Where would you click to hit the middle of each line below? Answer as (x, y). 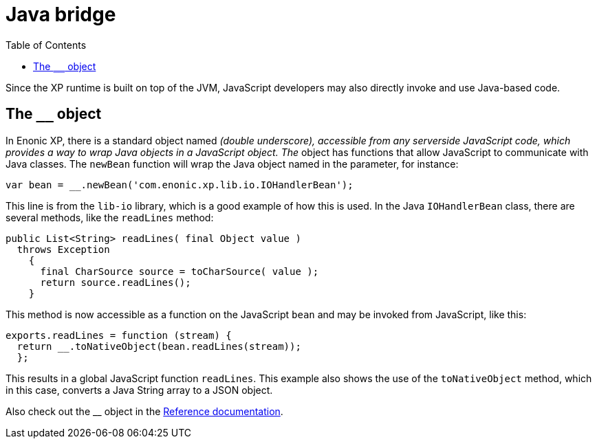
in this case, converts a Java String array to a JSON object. (139, 390)
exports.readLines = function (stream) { (119, 335)
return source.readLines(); (116, 282)
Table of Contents (46, 45)
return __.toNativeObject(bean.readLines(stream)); (159, 346)
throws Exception (63, 249)
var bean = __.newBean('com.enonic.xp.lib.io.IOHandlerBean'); (180, 185)
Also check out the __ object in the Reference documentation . (144, 411)
